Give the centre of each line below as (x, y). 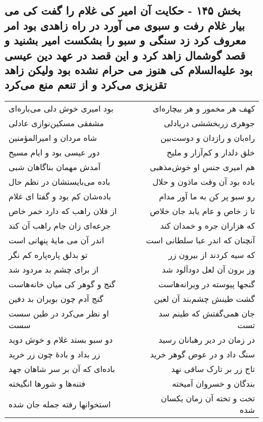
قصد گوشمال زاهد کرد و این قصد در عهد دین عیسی (125, 55)
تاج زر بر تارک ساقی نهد (213, 369)
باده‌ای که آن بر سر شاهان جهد (62, 369)
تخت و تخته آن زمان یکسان (208, 398)
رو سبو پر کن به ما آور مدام (207, 196)
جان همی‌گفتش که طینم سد (207, 313)
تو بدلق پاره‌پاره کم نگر (48, 255)
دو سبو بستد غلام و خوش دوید (61, 340)
